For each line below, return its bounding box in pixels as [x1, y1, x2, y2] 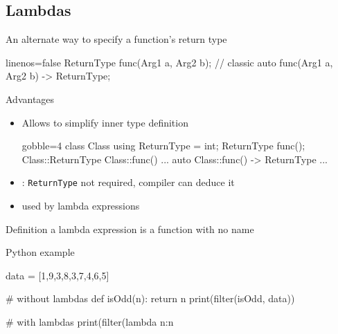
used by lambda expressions [21, 198, 140, 213]
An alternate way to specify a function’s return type [6, 32, 227, 46]
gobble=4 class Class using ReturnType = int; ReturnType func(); [21, 138, 305, 153]
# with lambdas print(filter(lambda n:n [6, 314, 174, 328]
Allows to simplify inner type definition [21, 115, 188, 129]
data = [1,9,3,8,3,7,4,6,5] [6, 268, 109, 282]
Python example [6, 245, 75, 259]
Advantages [6, 91, 55, 106]
